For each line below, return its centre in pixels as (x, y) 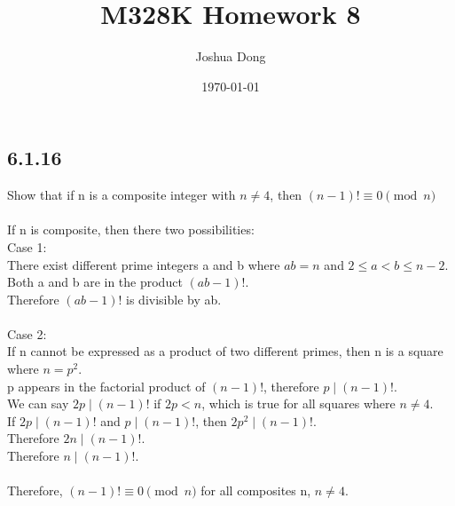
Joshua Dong (231, 56)
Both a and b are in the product (95, 282)
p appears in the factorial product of (106, 386)
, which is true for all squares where (298, 403)
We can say (38, 403)
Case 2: (27, 333)
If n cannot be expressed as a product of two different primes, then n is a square (225, 351)
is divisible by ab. (174, 299)
